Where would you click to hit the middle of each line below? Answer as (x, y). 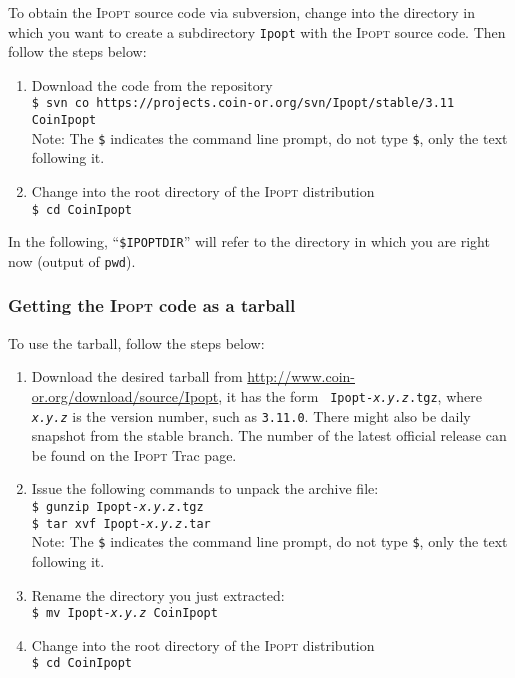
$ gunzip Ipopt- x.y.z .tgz (117, 507)
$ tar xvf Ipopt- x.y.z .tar (121, 523)
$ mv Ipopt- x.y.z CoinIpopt (124, 613)
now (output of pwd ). (72, 260)
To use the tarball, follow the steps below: (136, 342)
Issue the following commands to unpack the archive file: (205, 488)
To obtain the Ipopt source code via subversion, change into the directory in (241, 12)
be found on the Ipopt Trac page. (134, 454)
